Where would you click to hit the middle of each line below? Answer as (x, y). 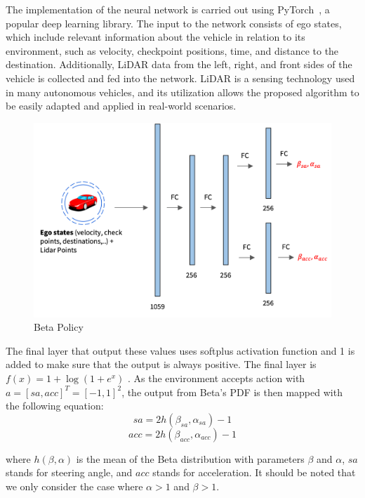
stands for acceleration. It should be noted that (254, 472)
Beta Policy (59, 327)
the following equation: (55, 406)
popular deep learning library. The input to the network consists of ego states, (174, 23)
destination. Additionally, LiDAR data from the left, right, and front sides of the (179, 64)
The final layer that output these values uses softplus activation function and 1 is (180, 350)
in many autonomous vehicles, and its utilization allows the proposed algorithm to (182, 92)
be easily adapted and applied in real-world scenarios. (121, 106)
